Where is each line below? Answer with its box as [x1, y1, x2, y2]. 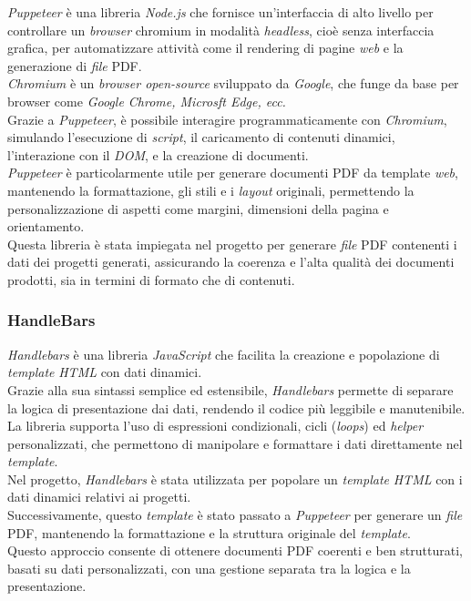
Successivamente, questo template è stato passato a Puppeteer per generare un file [7, 505, 463, 525]
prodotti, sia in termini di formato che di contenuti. [7, 270, 295, 289]
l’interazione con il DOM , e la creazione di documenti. [7, 145, 309, 164]
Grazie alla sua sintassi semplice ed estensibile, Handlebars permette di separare [7, 380, 454, 399]
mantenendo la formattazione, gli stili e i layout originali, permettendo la [7, 180, 415, 199]
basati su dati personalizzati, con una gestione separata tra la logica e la [7, 558, 411, 577]
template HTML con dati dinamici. [7, 362, 202, 382]
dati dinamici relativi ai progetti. [7, 487, 191, 506]
